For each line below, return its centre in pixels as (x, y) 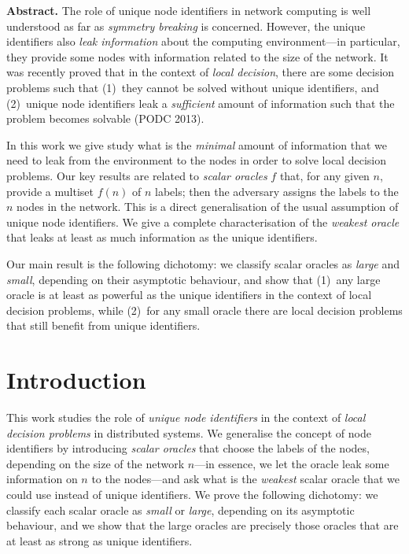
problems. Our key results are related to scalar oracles (137, 175)
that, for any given (324, 175)
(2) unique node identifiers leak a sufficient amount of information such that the (201, 103)
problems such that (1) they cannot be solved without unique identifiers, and (193, 87)
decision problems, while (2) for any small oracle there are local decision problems (204, 310)
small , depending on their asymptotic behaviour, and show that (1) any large (193, 279)
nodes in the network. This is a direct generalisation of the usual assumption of (208, 207)
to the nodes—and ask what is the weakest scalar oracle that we (245, 479)
